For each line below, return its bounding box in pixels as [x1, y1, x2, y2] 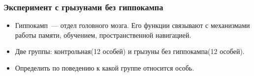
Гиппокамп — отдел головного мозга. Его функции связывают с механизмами [15, 20, 250, 30]
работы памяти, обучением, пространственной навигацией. [15, 29, 191, 40]
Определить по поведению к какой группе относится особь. [15, 63, 194, 73]
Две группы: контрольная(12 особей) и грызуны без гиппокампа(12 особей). [15, 46, 245, 56]
